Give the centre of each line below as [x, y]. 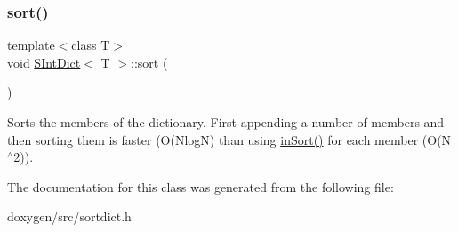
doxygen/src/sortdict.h [69, 216]
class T [91, 45]
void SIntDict [44, 62]
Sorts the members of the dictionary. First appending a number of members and [226, 122]
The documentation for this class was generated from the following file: [201, 186]
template [31, 45]
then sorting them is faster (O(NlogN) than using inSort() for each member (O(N [229, 139]
